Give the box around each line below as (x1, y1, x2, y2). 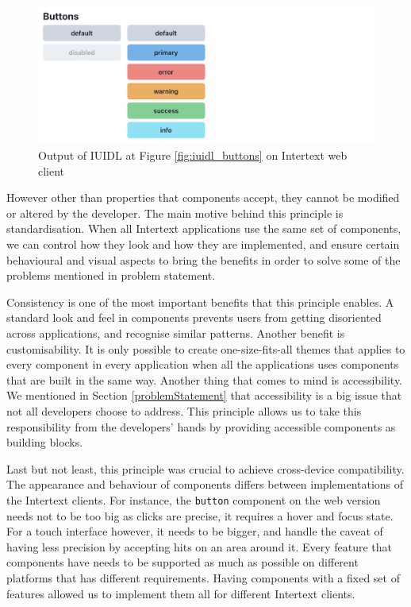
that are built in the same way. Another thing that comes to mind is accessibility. (6, 371, 402, 388)
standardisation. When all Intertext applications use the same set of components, (6, 220, 401, 237)
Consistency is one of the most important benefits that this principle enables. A (6, 293, 394, 310)
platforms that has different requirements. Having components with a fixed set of (6, 569, 400, 586)
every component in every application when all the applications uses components (6, 356, 399, 373)
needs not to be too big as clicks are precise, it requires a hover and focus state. (6, 507, 394, 524)
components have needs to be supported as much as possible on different (6, 554, 359, 570)
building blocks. (6, 434, 83, 450)
